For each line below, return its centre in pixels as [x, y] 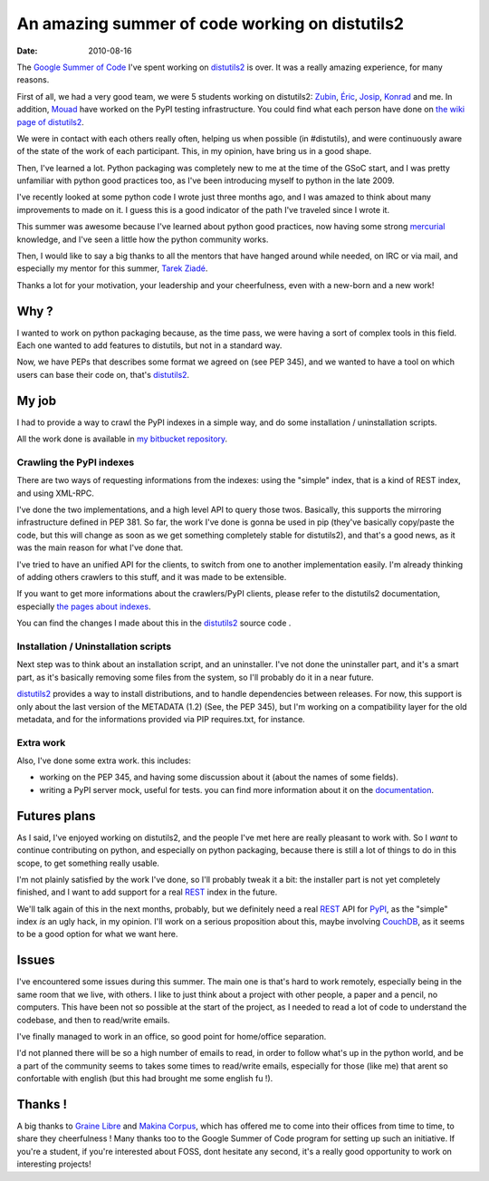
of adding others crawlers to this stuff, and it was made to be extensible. [152, 577]
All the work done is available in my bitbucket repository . [122, 439]
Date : [27, 51]
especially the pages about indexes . [84, 606]
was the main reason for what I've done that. [100, 547]
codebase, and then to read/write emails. [93, 1020]
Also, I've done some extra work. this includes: [104, 760]
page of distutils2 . [51, 121]
